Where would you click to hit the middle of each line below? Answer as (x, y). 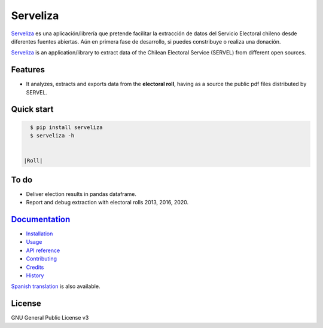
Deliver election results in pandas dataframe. (81, 194)
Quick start (32, 110)
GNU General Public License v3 (50, 318)
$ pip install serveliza (66, 127)
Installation (39, 234)
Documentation (41, 219)
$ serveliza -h (52, 136)
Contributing (41, 259)
